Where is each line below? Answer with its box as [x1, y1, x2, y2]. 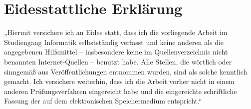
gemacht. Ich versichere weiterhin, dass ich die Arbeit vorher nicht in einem [4, 76, 235, 86]
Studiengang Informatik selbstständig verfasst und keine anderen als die [4, 36, 224, 47]
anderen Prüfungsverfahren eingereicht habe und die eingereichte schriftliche [4, 85, 237, 96]
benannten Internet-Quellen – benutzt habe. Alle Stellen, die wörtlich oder [4, 56, 232, 66]
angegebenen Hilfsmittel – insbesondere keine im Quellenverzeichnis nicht [4, 46, 228, 57]
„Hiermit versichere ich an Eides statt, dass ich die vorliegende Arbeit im [4, 27, 228, 37]
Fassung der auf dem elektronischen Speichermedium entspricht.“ [4, 95, 202, 106]
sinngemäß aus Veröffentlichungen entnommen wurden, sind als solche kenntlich [4, 66, 248, 76]
